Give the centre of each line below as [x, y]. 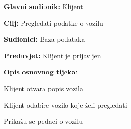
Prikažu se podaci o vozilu [43, 121]
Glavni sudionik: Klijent [44, 6]
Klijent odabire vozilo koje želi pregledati [65, 104]
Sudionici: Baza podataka [44, 39]
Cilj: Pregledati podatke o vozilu [54, 23]
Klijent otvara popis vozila [44, 88]
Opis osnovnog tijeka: [41, 72]
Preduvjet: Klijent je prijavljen [53, 55]
